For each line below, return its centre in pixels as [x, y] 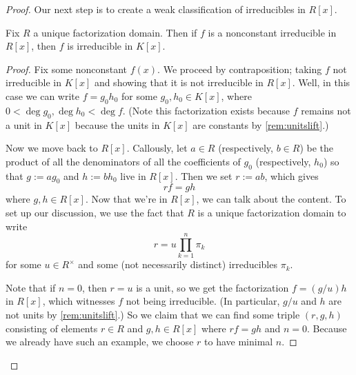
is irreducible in [100, 46]
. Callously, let [157, 148]
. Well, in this [321, 82]
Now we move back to [52, 148]
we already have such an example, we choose [100, 342]
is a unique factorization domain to [272, 212]
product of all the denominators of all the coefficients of [123, 161]
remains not [326, 110]
